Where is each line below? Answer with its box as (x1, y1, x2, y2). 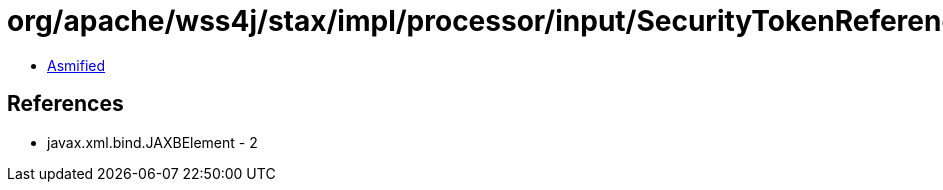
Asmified (47, 56, 106, 74)
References (7, 91, 124, 117)
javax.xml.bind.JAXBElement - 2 (47, 133, 258, 151)
